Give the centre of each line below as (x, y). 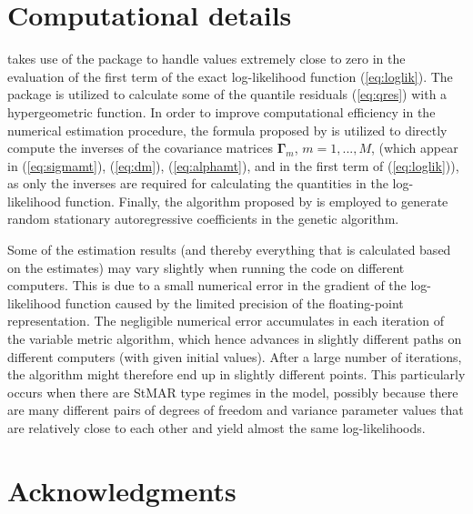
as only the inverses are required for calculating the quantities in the (198, 183)
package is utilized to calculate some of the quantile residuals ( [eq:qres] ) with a (227, 94)
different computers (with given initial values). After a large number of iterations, (235, 356)
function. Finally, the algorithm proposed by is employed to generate (257, 201)
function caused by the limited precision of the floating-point (234, 302)
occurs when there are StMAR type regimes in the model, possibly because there (233, 392)
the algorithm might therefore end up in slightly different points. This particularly (236, 374)
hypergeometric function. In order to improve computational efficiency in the (221, 111)
